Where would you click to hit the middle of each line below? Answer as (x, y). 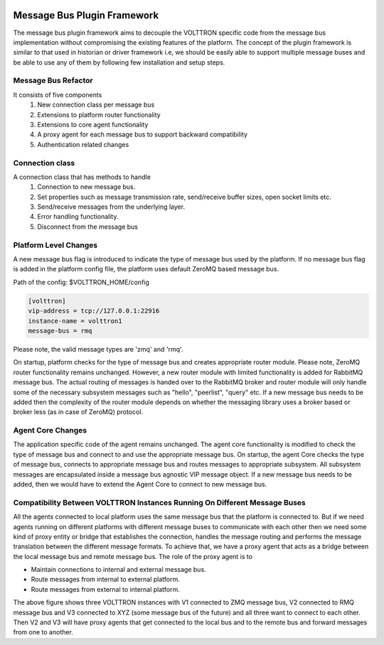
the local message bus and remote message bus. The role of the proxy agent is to (133, 556)
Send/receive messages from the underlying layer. (111, 207)
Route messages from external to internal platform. (106, 589)
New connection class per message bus (96, 105)
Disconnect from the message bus (88, 227)
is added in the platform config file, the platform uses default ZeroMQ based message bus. (146, 269)
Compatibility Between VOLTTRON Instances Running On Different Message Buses (159, 502)
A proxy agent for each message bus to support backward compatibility (143, 134)
